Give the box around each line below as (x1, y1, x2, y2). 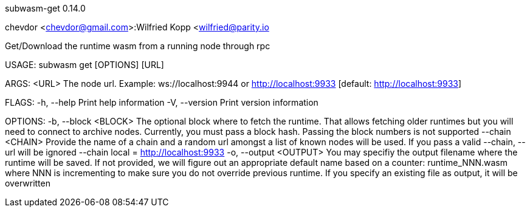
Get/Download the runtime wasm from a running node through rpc (5, 41, 270, 51)
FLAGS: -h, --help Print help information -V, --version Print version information (5, 97, 318, 108)
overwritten (5, 178, 50, 188)
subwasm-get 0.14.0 (5, 3, 86, 13)
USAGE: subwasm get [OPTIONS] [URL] (5, 60, 164, 70)
